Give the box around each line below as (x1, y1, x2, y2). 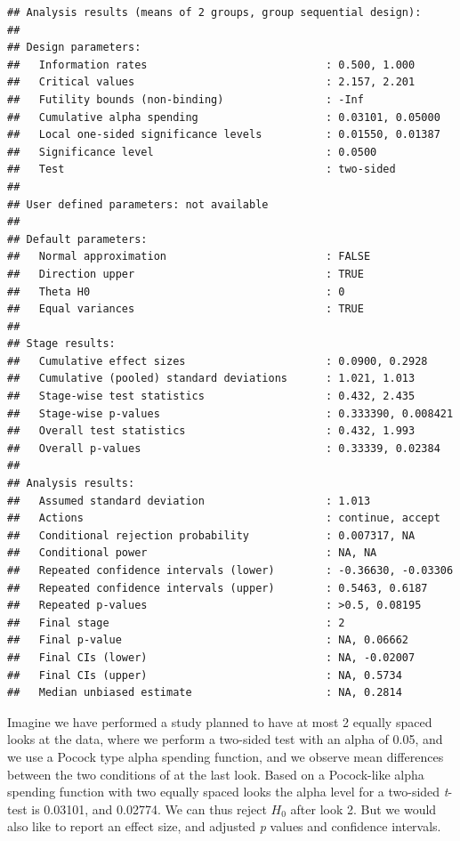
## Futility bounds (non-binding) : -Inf (7, 93, 364, 106)
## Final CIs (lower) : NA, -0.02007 (7, 651, 416, 664)
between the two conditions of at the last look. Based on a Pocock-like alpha (7, 764, 424, 783)
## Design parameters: (7, 41, 141, 54)
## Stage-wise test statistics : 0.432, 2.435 (7, 390, 416, 403)
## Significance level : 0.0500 (7, 145, 377, 158)
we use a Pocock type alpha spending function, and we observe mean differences (7, 747, 444, 765)
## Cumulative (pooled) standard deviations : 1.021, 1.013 (7, 372, 416, 385)
